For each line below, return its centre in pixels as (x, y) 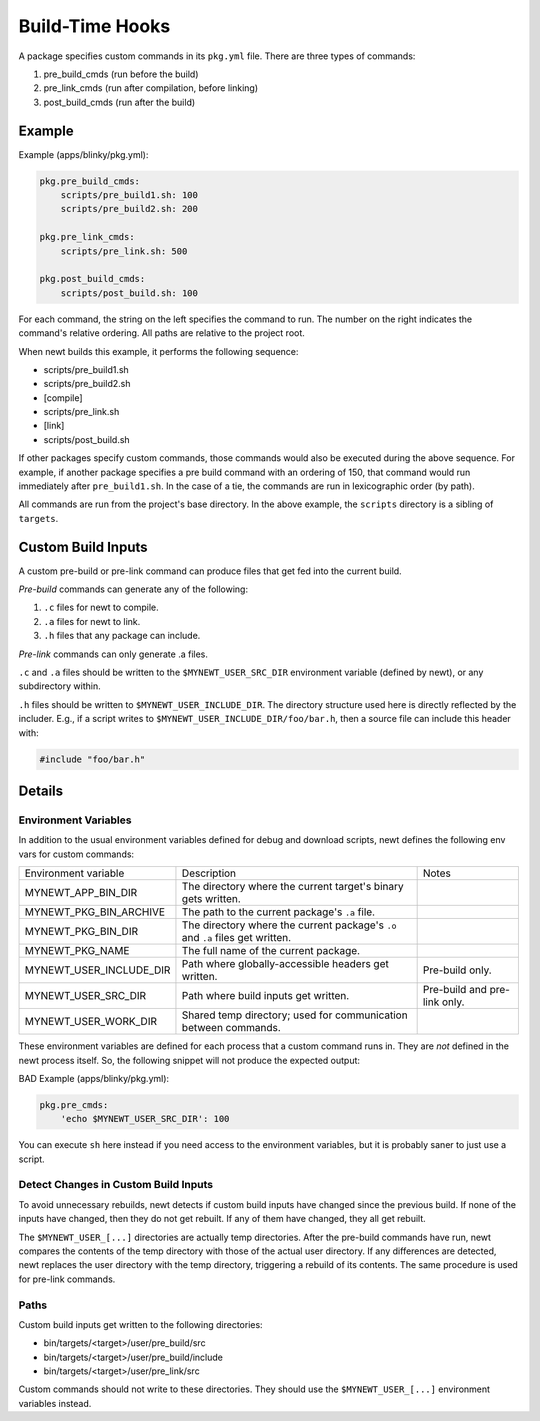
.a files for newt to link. (92, 621)
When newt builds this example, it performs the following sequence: (158, 351)
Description (209, 873)
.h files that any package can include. (122, 636)
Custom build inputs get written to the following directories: (141, 1324)
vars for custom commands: (76, 854)
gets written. (211, 899)
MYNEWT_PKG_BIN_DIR (81, 932)
